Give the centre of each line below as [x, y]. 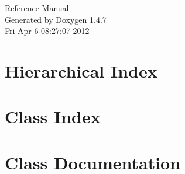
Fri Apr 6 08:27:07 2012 [47, 31]
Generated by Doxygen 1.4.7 [56, 19]
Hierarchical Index [81, 70]
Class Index [53, 116]
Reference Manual [37, 8]
